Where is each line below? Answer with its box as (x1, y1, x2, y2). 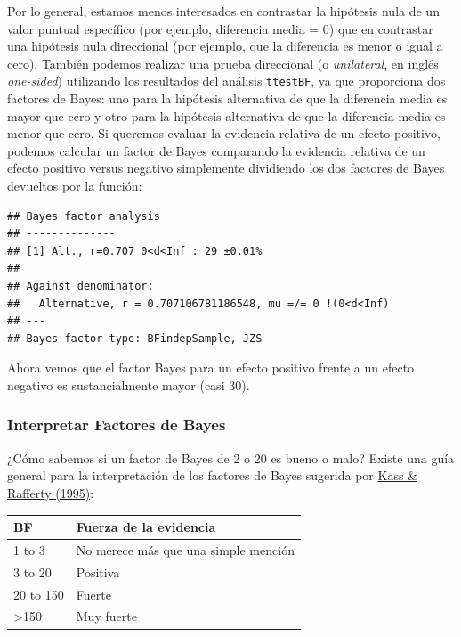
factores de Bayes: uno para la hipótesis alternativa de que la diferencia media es (7, 89, 448, 108)
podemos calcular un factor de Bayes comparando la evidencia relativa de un (7, 141, 425, 159)
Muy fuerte (76, 607, 137, 625)
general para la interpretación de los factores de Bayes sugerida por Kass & (7, 466, 417, 485)
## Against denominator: (7, 279, 154, 292)
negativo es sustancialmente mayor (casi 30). (7, 375, 250, 394)
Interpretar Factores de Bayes (7, 413, 226, 436)
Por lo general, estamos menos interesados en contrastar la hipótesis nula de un (7, 2, 440, 20)
